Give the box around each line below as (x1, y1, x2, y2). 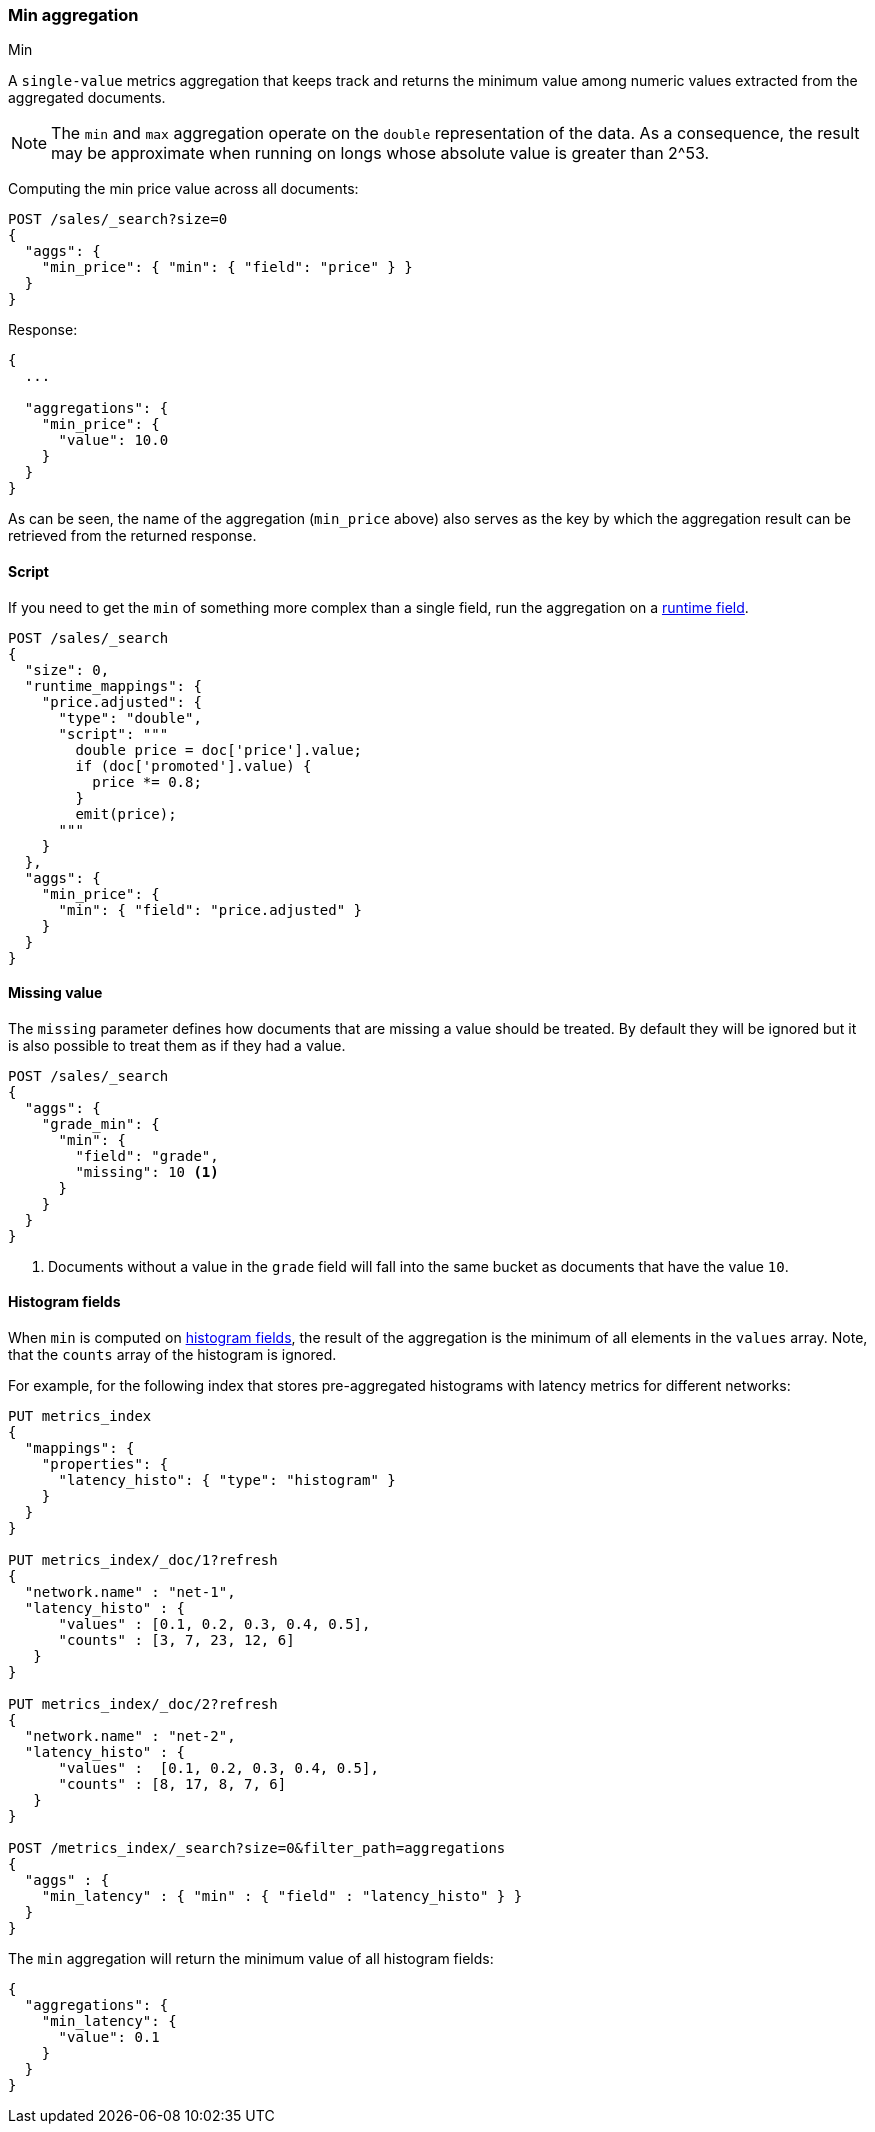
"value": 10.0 (58, 432, 169, 449)
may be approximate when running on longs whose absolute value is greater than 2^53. (51, 143, 710, 164)
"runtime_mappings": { (24, 677, 202, 694)
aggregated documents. (8, 89, 166, 107)
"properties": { (41, 1456, 169, 1473)
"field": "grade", (75, 1147, 219, 1164)
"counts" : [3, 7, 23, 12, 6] (58, 1632, 295, 1649)
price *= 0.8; (92, 773, 202, 790)
